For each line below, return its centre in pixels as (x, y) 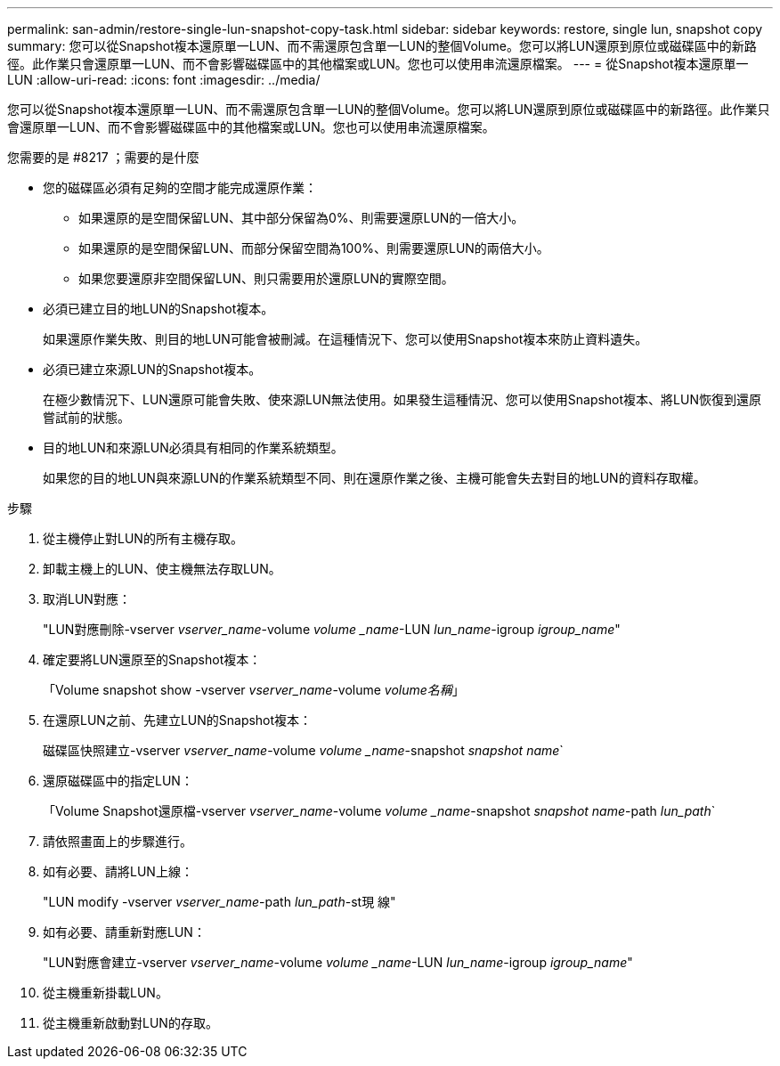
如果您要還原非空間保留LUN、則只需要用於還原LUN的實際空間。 (266, 278)
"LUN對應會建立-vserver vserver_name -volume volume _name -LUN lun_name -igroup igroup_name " (338, 962)
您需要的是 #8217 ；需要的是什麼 (103, 157)
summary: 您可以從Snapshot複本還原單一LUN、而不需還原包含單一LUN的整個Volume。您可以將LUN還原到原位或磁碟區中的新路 (382, 46)
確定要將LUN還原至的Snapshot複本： (152, 659)
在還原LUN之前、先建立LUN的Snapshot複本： (178, 720)
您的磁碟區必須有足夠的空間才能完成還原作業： (180, 187)
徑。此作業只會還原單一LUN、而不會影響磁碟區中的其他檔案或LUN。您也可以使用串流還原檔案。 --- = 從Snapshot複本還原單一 (378, 64)
